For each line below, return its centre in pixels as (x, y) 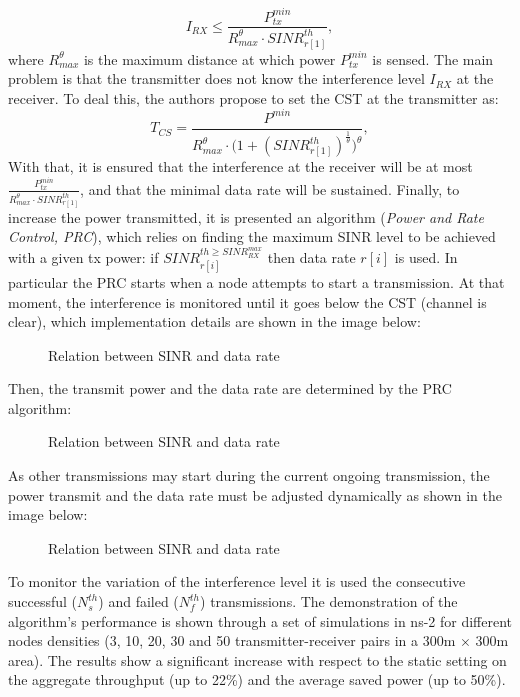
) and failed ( (138, 601)
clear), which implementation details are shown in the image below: (214, 321)
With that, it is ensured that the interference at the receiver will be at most (240, 166)
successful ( (43, 601)
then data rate (311, 256)
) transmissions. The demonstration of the (329, 601)
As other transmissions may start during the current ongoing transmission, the (249, 475)
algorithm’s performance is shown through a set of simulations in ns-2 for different (260, 620)
